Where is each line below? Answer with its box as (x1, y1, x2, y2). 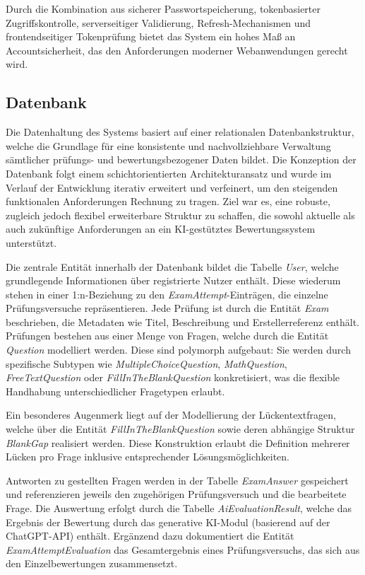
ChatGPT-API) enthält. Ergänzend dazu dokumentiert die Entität (6, 528, 294, 543)
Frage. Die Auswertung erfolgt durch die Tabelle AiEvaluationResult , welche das (6, 501, 352, 516)
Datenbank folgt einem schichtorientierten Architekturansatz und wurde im (6, 165, 332, 180)
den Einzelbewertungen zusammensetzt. (6, 556, 178, 571)
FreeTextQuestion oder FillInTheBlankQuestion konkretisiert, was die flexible (6, 370, 340, 385)
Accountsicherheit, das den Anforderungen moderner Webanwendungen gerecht (6, 42, 348, 57)
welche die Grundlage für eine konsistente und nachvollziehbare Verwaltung (6, 138, 331, 153)
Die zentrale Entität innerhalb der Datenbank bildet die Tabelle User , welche (6, 259, 339, 274)
